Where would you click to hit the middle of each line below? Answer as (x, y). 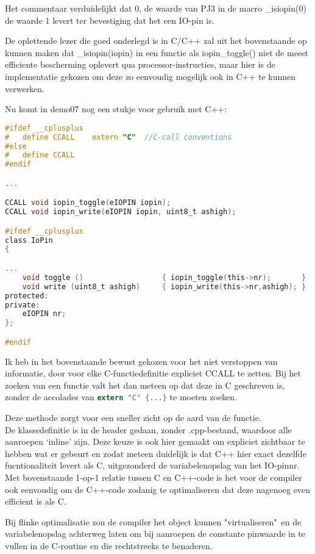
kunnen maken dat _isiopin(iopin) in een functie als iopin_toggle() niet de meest (157, 52)
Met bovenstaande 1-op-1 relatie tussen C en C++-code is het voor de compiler (154, 477)
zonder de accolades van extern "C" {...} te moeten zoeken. (121, 397)
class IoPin (29, 240)
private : (23, 305)
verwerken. (25, 88)
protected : (27, 296)
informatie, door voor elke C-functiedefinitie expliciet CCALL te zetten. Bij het (153, 373)
